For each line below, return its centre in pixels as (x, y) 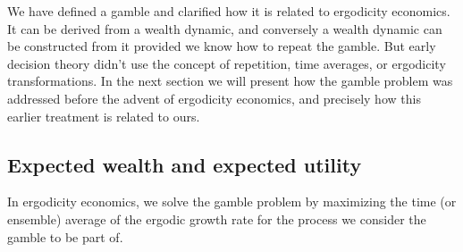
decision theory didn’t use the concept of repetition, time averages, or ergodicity (227, 63)
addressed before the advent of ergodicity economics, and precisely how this (214, 98)
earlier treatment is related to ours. (104, 116)
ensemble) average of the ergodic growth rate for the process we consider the (217, 218)
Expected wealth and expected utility (185, 164)
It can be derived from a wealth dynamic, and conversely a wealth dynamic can (225, 28)
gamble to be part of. (65, 236)
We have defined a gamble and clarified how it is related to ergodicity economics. (229, 11)
